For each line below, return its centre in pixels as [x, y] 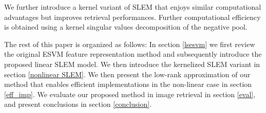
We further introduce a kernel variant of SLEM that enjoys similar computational [133, 7]
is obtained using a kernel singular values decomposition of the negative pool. [126, 27]
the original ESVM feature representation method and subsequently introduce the [133, 54]
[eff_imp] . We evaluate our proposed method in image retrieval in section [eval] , [130, 94]
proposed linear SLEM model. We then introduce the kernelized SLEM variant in [132, 64]
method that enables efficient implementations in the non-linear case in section [128, 84]
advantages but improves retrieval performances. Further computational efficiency [132, 17]
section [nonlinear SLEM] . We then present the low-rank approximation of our [127, 74]
